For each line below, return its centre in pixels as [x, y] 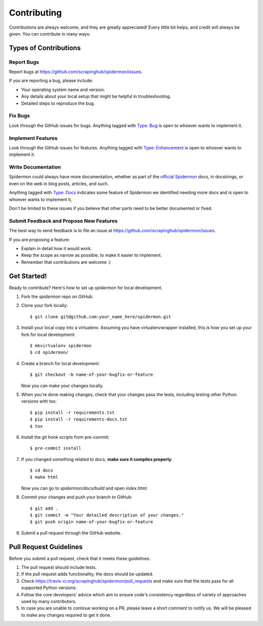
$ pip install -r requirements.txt [72, 412]
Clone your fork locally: [45, 305]
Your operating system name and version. [63, 90]
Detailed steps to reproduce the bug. [58, 103]
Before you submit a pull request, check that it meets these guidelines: [80, 558]
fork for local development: [48, 334]
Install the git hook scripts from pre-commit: [65, 437]
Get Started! [28, 276]
